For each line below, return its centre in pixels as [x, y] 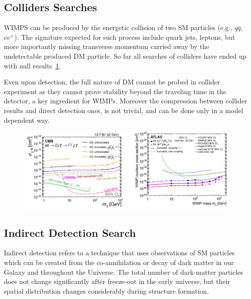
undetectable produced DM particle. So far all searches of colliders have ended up [125, 56]
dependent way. [27, 120]
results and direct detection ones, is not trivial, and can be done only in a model [124, 110]
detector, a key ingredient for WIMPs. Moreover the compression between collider [126, 101]
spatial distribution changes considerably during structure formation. [106, 291]
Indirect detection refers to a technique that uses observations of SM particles [119, 253]
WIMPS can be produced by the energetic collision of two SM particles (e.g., [118, 27]
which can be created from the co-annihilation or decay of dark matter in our [119, 262]
